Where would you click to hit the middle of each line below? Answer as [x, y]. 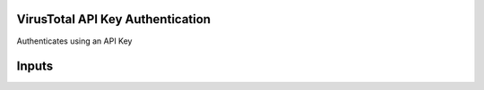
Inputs [35, 66]
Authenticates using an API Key [74, 41]
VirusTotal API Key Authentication [113, 19]
